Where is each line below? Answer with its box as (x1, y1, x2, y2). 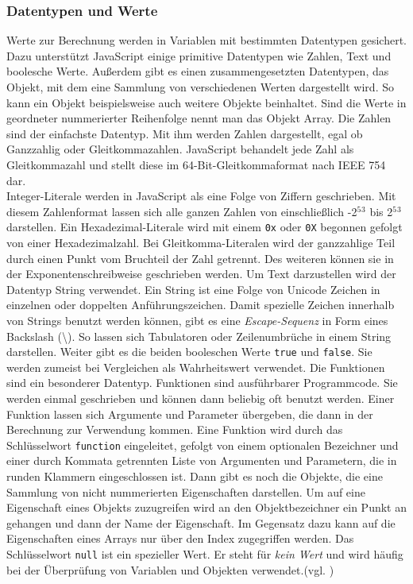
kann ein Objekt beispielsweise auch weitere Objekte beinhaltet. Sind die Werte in (6, 94, 407, 110)
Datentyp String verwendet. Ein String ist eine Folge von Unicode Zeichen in (6, 280, 380, 297)
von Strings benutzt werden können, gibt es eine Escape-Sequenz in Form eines (6, 311, 388, 328)
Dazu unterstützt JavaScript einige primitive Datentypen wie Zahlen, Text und (6, 47, 392, 64)
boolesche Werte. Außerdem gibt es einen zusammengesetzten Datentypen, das (6, 63, 389, 79)
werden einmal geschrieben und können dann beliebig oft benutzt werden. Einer (6, 390, 395, 406)
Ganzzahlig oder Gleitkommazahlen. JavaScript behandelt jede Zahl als (6, 141, 354, 157)
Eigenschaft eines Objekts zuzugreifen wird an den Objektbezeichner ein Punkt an (6, 499, 407, 516)
